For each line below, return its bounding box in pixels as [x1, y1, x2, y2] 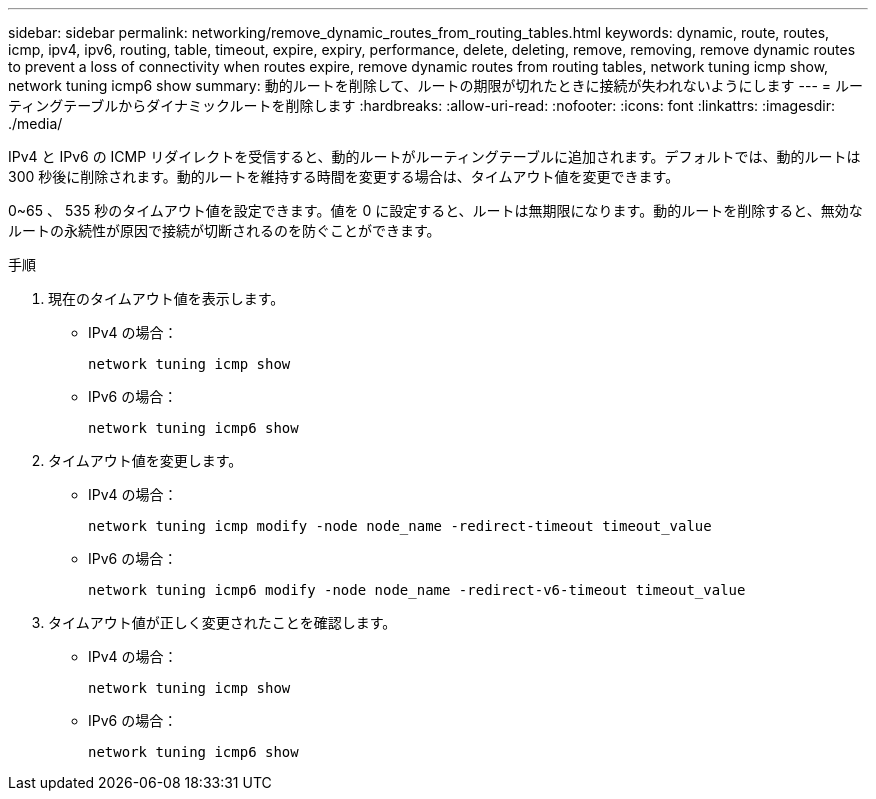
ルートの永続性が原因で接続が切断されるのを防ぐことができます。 [8, 222, 441, 239]
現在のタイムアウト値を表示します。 [48, 290, 285, 307]
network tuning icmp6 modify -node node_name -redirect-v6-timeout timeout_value [88, 582, 746, 598]
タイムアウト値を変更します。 [48, 452, 243, 469]
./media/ [8, 115, 63, 132]
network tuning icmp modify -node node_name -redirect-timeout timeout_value [88, 518, 712, 534]
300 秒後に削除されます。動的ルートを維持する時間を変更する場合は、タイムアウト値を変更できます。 [8, 168, 680, 185]
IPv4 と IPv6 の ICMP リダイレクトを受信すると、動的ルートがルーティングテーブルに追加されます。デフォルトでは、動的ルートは [8, 148, 861, 165]
